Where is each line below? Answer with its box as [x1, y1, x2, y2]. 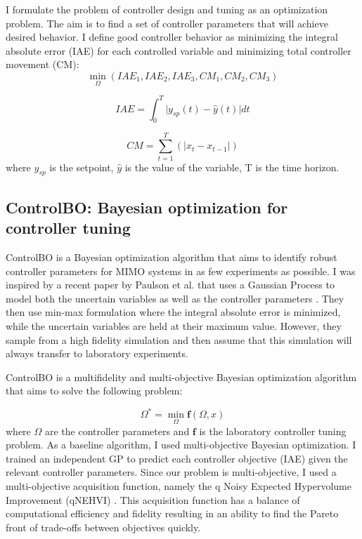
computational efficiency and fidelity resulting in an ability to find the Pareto [6, 506, 339, 521]
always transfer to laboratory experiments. [6, 346, 188, 361]
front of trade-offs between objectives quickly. [6, 519, 201, 534]
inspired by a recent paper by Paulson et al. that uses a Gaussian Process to [6, 277, 335, 292]
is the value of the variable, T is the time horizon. [124, 159, 340, 174]
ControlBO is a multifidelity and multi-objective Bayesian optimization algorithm [6, 369, 357, 384]
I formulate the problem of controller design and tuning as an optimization [6, 2, 328, 16]
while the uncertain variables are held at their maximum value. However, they [6, 318, 342, 333]
